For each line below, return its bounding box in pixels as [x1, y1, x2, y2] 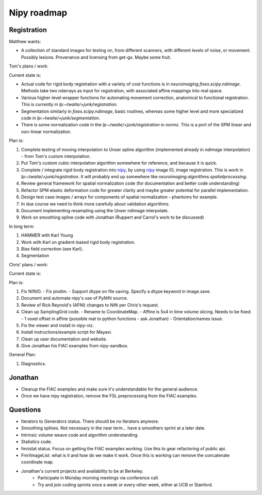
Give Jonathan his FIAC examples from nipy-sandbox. [21, 343, 129, 349]
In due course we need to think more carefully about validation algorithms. [21, 201, 170, 206]
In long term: [9, 223, 34, 229]
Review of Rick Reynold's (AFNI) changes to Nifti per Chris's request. [21, 302, 160, 308]
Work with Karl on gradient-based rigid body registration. [21, 239, 136, 245]
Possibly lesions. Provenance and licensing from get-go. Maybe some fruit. [21, 54, 172, 60]
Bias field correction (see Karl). [21, 246, 83, 252]
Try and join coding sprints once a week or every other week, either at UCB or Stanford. [37, 481, 213, 488]
